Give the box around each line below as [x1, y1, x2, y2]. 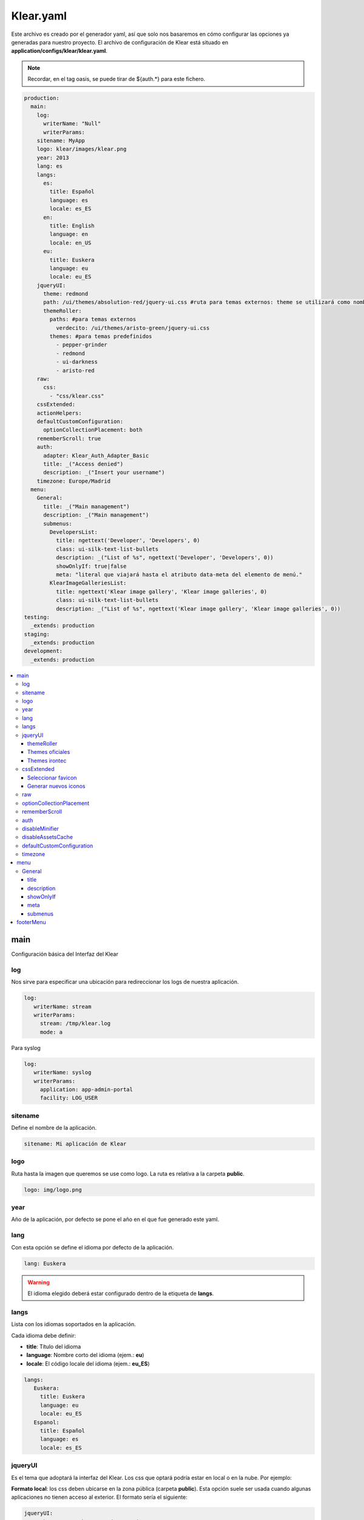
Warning [27, 1279, 50, 1286]
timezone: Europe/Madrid [36, 477, 111, 485]
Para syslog [11, 1044, 41, 1051]
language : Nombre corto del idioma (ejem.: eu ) [26, 1352, 145, 1359]
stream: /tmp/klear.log [39, 1020, 111, 1027]
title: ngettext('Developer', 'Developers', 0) [55, 537, 200, 544]
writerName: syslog [33, 1069, 92, 1076]
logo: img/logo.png [24, 1186, 82, 1193]
